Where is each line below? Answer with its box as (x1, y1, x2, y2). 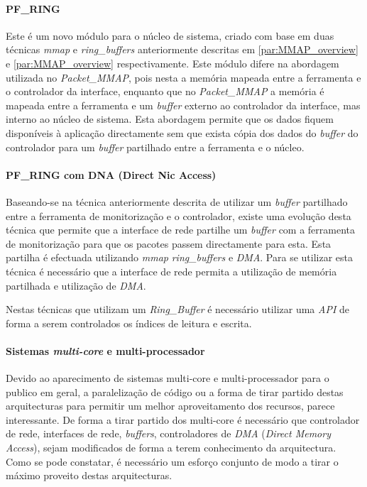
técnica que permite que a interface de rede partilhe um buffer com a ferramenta (6, 222, 356, 237)
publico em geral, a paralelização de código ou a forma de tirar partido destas (6, 384, 344, 399)
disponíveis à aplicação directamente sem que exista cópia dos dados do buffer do (6, 125, 358, 140)
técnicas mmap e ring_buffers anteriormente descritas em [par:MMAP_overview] (6, 42, 358, 57)
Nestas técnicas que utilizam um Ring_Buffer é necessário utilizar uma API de (6, 302, 349, 317)
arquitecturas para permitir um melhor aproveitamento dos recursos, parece (6, 398, 335, 413)
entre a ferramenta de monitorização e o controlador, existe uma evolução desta (6, 208, 351, 223)
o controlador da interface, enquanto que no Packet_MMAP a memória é (6, 84, 324, 99)
